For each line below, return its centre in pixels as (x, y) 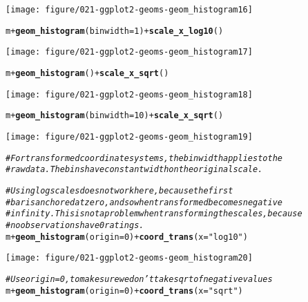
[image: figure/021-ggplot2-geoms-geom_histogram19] (129, 136)
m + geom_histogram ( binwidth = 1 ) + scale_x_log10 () (115, 31)
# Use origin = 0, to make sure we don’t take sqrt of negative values (139, 279)
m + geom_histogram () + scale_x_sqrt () (87, 73)
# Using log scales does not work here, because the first (119, 190)
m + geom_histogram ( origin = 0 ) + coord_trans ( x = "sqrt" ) (124, 291)
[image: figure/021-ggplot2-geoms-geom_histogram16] (129, 10)
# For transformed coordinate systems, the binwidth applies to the (144, 158)
